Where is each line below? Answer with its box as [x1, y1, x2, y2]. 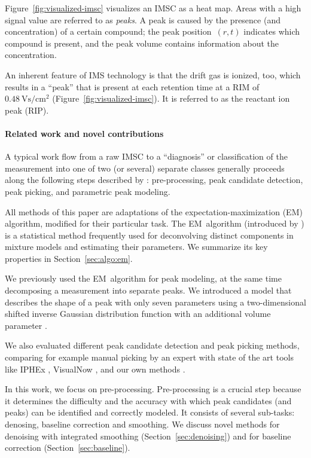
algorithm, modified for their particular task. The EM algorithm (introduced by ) [5, 217, 304, 230]
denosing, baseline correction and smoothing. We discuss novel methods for [5, 418, 280, 430]
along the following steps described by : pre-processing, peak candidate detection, [5, 173, 303, 186]
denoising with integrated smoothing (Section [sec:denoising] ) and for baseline [5, 429, 291, 442]
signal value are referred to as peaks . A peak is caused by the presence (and [5, 13, 280, 26]
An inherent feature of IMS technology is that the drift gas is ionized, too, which [5, 68, 301, 81]
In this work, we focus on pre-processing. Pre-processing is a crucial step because [5, 383, 301, 395]
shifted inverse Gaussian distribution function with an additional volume [5, 307, 271, 320]
